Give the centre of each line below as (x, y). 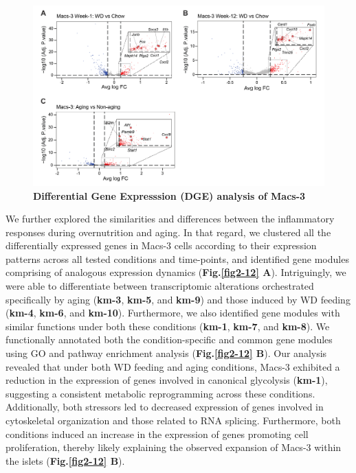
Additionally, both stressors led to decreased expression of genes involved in (165, 407)
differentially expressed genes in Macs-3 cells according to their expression (161, 245)
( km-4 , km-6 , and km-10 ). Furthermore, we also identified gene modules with (173, 313)
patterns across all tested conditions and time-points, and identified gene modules (177, 258)
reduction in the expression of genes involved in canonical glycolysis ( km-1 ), (167, 380)
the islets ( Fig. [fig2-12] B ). (65, 460)
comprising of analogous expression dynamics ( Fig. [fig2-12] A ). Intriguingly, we (176, 272)
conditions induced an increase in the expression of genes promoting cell (157, 434)
